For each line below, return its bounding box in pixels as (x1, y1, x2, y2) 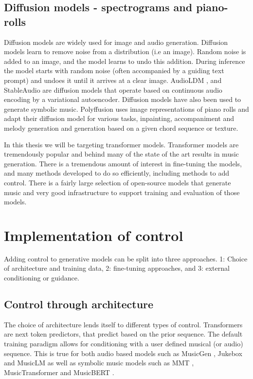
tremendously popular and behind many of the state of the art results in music (4, 149, 239, 159)
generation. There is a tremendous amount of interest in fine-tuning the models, (4, 158, 242, 168)
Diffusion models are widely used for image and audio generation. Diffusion (4, 37, 228, 47)
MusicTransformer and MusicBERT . (4, 367, 114, 377)
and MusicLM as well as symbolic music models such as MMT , (4, 358, 194, 368)
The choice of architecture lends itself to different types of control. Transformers (4, 319, 243, 329)
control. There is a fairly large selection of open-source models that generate (4, 177, 231, 187)
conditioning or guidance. (4, 273, 79, 282)
